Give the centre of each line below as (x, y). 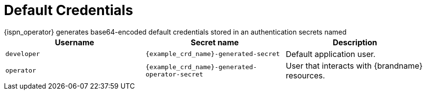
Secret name (215, 42)
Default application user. (330, 54)
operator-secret (174, 74)
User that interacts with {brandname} (354, 66)
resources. (305, 75)
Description (355, 42)
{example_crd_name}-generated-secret (213, 54)
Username (75, 42)
